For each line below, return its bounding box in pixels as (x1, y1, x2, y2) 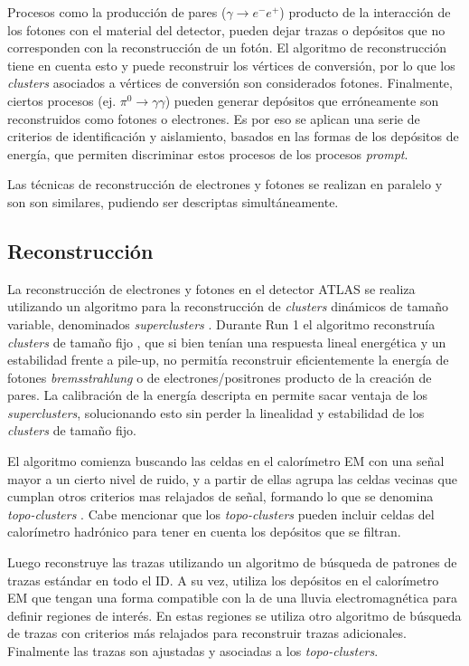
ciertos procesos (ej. (7, 90, 117, 109)
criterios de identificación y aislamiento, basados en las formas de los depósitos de (7, 127, 459, 146)
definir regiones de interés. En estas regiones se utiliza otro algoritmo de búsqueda (7, 605, 462, 624)
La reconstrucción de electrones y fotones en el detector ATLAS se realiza (7, 279, 416, 298)
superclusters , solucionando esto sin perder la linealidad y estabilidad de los (7, 403, 425, 422)
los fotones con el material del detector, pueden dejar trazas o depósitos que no (7, 20, 446, 39)
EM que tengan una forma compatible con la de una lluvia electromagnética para (7, 588, 458, 607)
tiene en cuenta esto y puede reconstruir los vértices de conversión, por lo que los (7, 55, 455, 74)
